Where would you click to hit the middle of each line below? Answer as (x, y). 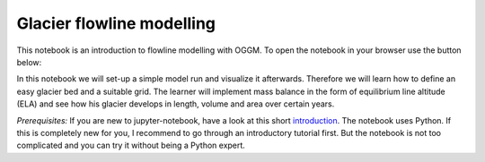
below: (29, 62)
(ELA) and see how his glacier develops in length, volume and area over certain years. (176, 104)
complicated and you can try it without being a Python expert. (131, 145)
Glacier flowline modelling (116, 23)
